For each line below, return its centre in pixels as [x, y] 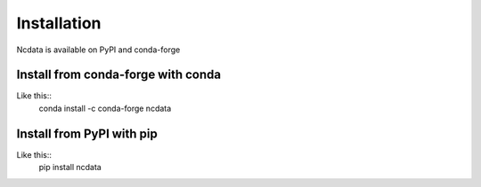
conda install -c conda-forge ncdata [105, 108]
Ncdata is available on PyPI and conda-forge [98, 50]
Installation [59, 23]
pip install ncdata [70, 168]
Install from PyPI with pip [87, 133]
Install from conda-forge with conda [119, 75]
